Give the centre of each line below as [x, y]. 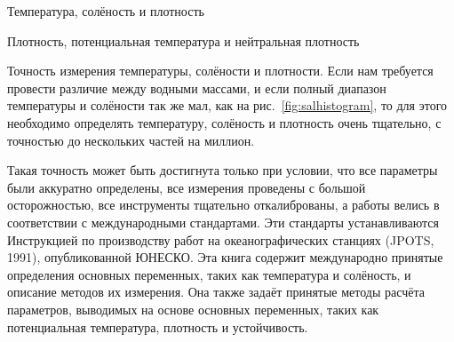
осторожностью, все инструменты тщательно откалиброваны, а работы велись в [223, 205]
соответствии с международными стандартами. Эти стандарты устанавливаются [223, 222]
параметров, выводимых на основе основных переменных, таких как [193, 309]
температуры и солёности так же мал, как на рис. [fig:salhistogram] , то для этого [227, 105]
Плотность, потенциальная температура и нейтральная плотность [183, 40]
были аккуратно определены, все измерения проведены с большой [187, 187]
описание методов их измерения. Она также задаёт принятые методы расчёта [216, 292]
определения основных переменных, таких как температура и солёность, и [209, 274]
